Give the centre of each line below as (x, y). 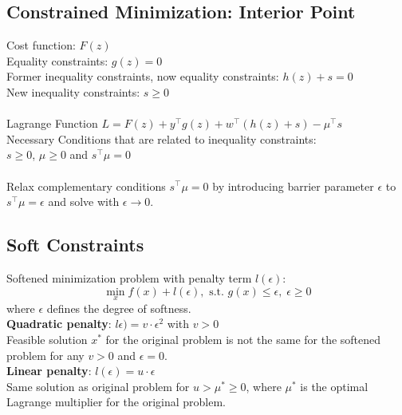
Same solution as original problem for (98, 386)
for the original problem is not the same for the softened (243, 339)
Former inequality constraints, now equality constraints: (143, 76)
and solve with (84, 202)
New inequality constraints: (73, 91)
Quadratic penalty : (59, 324)
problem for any (45, 355)
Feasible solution (47, 339)
